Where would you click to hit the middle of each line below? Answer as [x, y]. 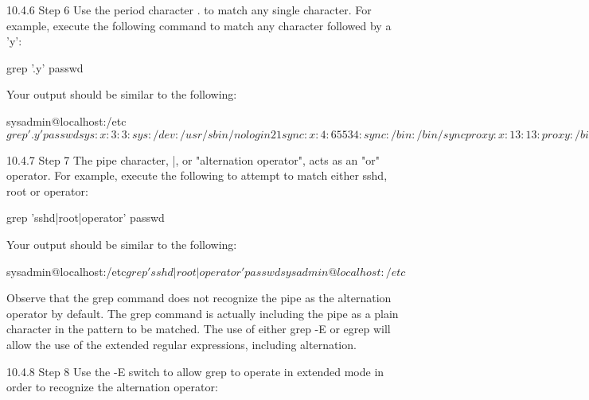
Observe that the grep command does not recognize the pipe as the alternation [199, 298]
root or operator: [47, 190]
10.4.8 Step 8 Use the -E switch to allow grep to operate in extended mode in [195, 371]
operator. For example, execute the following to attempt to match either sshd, [197, 175]
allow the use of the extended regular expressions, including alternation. [181, 344]
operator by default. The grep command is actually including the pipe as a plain [203, 313]
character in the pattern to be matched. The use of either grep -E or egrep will [199, 329]
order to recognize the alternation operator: [112, 387]
